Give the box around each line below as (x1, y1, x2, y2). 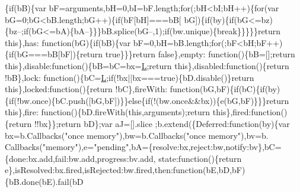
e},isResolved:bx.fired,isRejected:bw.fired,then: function (5, 164, 203, 176)
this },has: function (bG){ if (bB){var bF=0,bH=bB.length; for (5, 36, 222, 48)
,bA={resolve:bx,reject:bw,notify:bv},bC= (129, 141, 282, 153)
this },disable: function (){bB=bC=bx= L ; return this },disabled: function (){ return (5, 59, 289, 71)
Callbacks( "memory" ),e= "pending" (5, 141, 129, 153)
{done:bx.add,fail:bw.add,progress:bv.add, (5, 152, 156, 164)
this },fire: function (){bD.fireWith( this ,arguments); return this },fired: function (5, 106, 281, 118)
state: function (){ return (158, 152, 242, 164)
